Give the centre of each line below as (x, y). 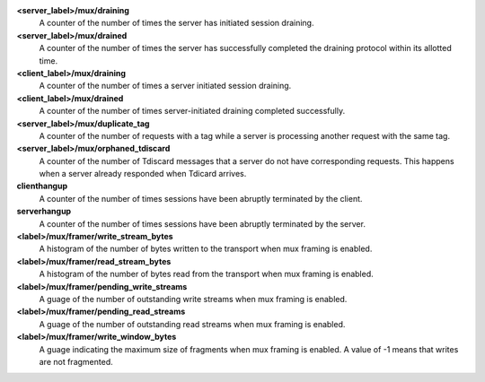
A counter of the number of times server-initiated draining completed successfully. (192, 111)
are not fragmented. (76, 361)
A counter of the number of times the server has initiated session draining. (176, 23)
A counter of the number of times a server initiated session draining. (165, 86)
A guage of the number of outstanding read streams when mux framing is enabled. (192, 324)
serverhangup (44, 212)
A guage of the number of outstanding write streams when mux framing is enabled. (193, 299)
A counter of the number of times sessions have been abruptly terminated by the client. (201, 198)
